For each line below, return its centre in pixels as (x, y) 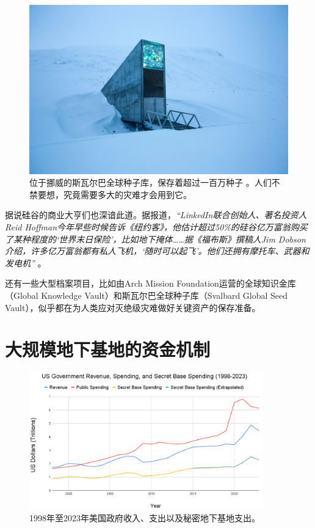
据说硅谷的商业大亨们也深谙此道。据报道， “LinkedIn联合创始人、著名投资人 (156, 215)
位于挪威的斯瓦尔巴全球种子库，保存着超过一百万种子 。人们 (150, 182)
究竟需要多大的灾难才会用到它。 (127, 194)
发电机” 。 (26, 262)
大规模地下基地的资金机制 (108, 349)
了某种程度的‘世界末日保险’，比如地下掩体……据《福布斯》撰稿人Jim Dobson (155, 239)
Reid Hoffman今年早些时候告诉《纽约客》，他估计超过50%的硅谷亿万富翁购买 (156, 226)
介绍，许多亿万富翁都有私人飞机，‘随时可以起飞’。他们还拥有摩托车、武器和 (157, 251)
